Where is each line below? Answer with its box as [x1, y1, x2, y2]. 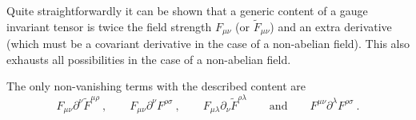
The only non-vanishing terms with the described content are [6, 78, 306, 94]
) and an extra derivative [270, 18, 392, 34]
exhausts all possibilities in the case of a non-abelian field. [6, 50, 291, 67]
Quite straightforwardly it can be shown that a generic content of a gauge [6, 2, 368, 18]
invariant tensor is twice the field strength [6, 18, 212, 34]
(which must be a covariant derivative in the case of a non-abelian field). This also [6, 35, 410, 52]
